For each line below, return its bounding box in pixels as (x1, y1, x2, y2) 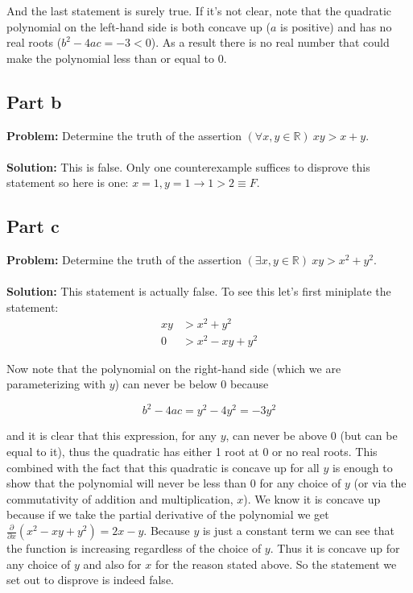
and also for (83, 555, 142, 572)
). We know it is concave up (243, 490, 381, 507)
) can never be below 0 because (114, 375, 269, 392)
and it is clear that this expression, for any (6, 427, 217, 444)
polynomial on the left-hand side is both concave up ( (6, 18, 271, 35)
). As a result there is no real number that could (151, 34, 390, 51)
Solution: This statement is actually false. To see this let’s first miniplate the (6, 283, 391, 300)
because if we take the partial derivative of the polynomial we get (6, 506, 329, 523)
